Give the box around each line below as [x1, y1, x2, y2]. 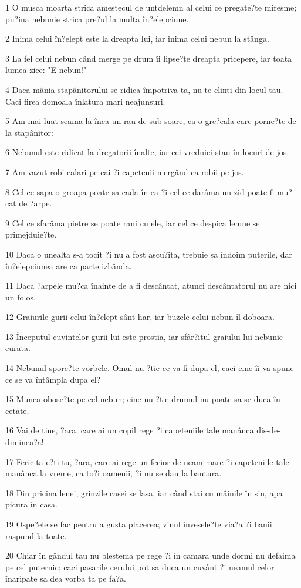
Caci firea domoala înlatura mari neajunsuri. [5, 95, 165, 107]
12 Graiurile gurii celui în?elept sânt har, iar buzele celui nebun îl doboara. [5, 310, 275, 323]
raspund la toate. [5, 529, 67, 542]
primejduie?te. [5, 228, 57, 240]
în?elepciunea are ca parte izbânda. [5, 259, 132, 272]
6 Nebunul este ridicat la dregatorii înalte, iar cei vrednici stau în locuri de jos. [5, 146, 289, 158]
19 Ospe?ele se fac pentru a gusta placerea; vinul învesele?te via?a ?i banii [5, 518, 272, 530]
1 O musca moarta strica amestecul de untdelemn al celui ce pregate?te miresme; [5, 1, 297, 13]
